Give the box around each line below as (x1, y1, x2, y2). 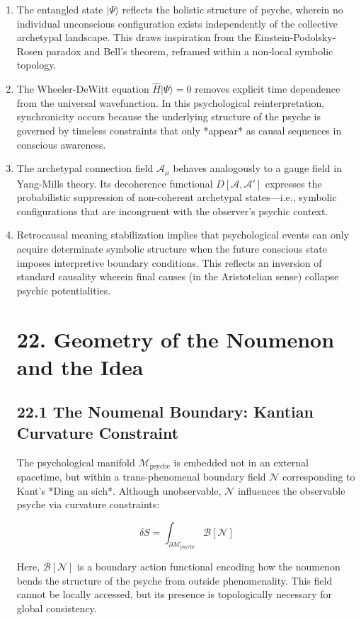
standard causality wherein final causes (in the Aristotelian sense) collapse (16, 269, 339, 284)
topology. (16, 57, 57, 72)
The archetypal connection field (16, 161, 154, 176)
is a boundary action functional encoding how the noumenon (77, 558, 340, 573)
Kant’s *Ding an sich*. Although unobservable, (16, 483, 222, 498)
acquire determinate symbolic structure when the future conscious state (16, 241, 327, 256)
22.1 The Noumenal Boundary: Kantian (16, 401, 314, 423)
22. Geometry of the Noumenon (16, 324, 335, 353)
